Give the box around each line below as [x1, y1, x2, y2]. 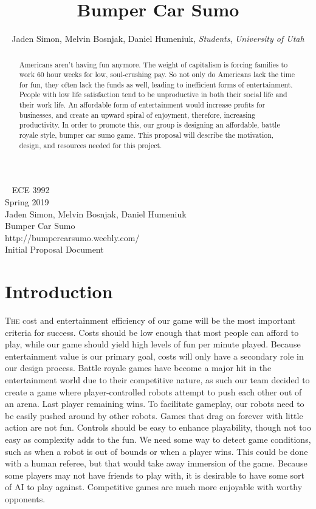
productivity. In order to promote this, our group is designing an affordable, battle [19, 120, 280, 130]
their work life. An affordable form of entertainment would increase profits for [19, 100, 266, 110]
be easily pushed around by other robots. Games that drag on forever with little [5, 409, 303, 422]
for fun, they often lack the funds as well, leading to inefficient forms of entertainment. [19, 79, 293, 89]
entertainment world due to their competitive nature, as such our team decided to [5, 374, 310, 386]
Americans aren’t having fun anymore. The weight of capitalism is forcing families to [19, 59, 288, 69]
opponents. [5, 493, 46, 505]
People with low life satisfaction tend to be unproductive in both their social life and [19, 89, 287, 100]
